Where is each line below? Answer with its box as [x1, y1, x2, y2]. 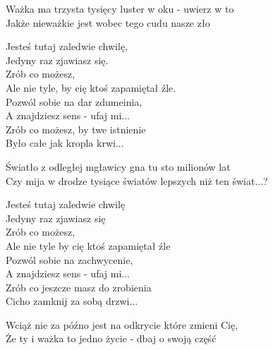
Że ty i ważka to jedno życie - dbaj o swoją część [6, 331, 217, 346]
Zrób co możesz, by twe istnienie [6, 121, 146, 136]
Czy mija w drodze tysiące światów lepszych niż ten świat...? [6, 173, 268, 188]
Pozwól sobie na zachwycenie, [6, 252, 133, 267]
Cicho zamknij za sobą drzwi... [6, 294, 138, 308]
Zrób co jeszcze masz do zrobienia [6, 279, 152, 294]
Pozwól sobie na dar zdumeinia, [6, 94, 142, 109]
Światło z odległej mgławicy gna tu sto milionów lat [6, 159, 231, 174]
